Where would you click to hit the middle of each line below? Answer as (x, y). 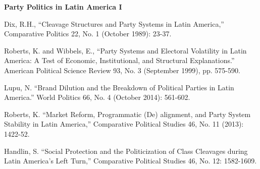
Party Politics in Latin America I (63, 7)
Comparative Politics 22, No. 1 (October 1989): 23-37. (88, 34)
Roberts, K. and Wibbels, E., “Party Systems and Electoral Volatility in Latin (125, 50)
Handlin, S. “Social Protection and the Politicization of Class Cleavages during (126, 151)
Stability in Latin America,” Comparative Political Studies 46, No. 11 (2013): (124, 124)
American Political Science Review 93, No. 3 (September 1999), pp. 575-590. (122, 70)
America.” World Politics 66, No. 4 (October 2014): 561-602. (97, 97)
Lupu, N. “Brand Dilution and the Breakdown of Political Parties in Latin (119, 87)
